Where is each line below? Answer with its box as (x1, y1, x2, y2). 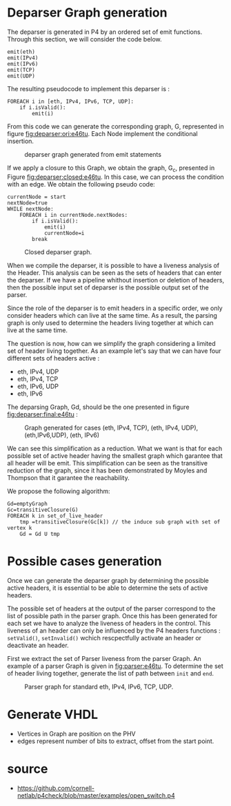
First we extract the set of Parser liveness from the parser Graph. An (7, 654, 201, 662)
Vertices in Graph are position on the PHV (17, 729, 136, 738)
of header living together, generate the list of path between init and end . (7, 669, 214, 678)
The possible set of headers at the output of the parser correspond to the (7, 604, 216, 613)
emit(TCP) (7, 66, 36, 73)
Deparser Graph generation (7, 5, 168, 21)
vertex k (7, 524, 32, 531)
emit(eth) (7, 48, 36, 55)
